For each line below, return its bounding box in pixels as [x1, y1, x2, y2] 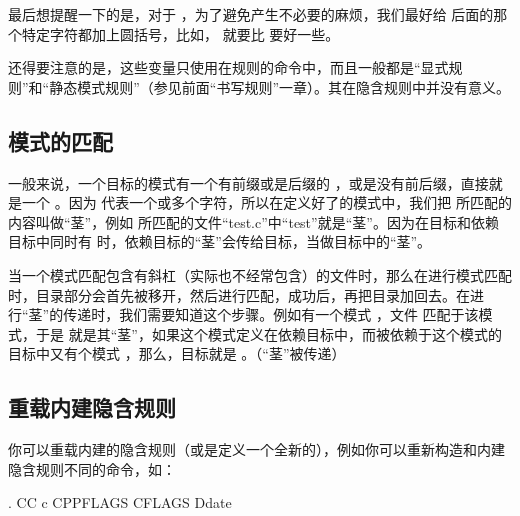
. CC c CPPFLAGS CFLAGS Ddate [8, 492, 232, 513]
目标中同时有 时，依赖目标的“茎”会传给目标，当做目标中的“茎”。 [8, 231, 432, 252]
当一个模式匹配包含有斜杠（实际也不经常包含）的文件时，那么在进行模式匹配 [8, 264, 512, 285]
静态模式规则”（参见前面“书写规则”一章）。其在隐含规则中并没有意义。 [49, 76, 511, 97]
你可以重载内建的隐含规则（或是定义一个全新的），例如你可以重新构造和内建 [8, 439, 505, 460]
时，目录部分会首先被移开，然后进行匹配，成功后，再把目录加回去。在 [8, 284, 470, 305]
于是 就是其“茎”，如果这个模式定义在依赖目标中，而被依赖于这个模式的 [35, 323, 502, 344]
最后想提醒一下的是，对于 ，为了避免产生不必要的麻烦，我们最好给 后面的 [8, 4, 494, 24]
